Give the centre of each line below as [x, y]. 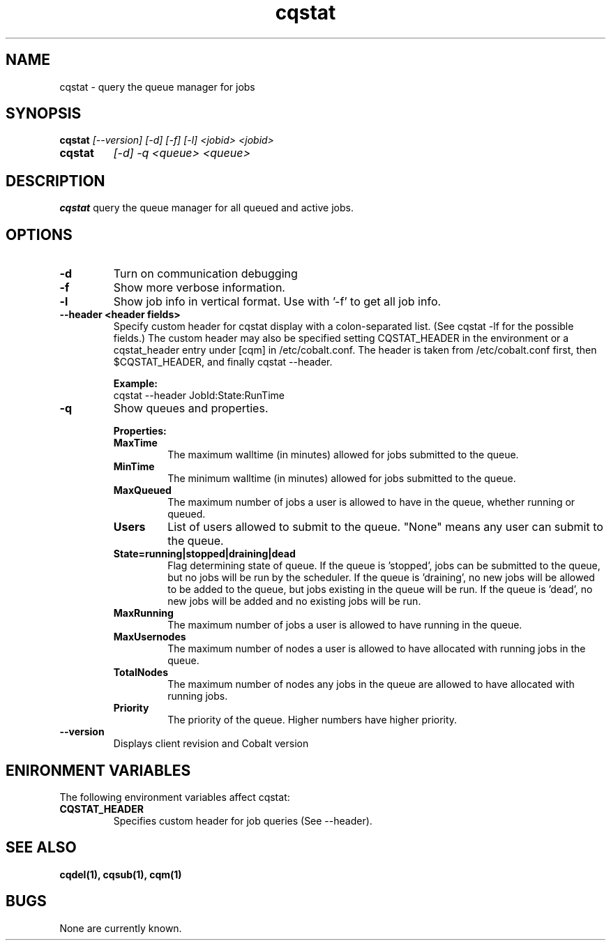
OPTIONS [39, 234]
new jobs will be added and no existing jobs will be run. [294, 601]
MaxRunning [143, 613]
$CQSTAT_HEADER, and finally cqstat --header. [223, 362]
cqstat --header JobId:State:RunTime [199, 396]
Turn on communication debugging [205, 274]
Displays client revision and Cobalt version [211, 744]
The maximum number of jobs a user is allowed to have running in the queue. [345, 625]
